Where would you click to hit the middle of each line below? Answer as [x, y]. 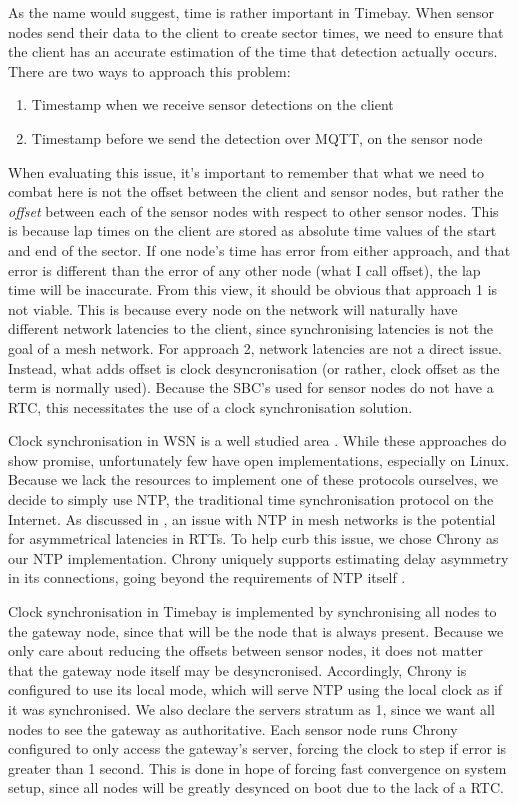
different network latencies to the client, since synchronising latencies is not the [251, 328]
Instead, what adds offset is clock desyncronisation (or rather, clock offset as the [254, 367]
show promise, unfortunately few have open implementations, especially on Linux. [259, 459]
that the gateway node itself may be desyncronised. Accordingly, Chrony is [237, 669]
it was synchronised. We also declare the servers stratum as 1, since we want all [251, 709]
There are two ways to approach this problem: [149, 70]
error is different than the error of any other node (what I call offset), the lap [244, 269]
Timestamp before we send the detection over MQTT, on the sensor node [257, 137]
